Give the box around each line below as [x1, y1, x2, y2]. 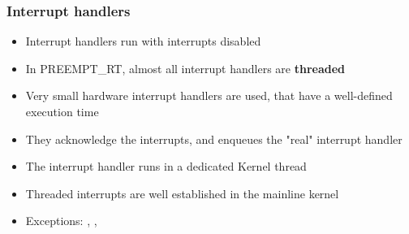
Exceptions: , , [25, 212, 97, 229]
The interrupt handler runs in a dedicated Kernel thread [25, 158, 307, 175]
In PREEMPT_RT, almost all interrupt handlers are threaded [25, 59, 346, 76]
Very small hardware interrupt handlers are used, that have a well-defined [25, 87, 393, 104]
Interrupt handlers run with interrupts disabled [25, 32, 261, 50]
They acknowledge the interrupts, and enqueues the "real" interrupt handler [25, 130, 403, 147]
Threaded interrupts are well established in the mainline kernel [25, 184, 339, 201]
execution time [25, 103, 99, 119]
